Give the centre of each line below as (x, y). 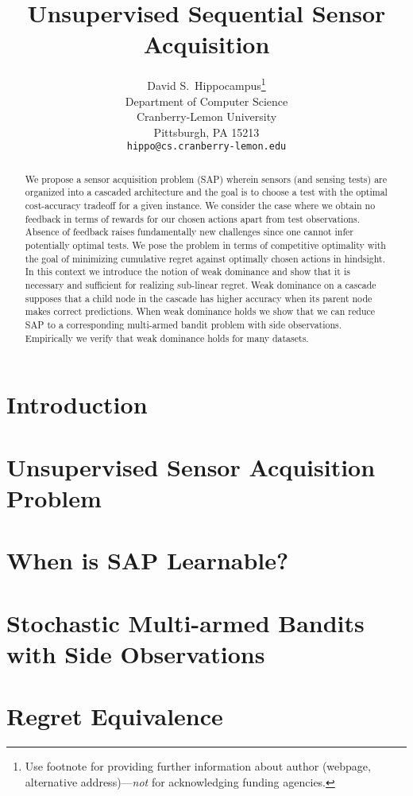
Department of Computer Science (206, 101)
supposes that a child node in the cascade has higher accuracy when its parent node (199, 298)
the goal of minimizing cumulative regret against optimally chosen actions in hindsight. (205, 258)
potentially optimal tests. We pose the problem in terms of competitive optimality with (205, 245)
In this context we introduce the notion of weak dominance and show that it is (187, 272)
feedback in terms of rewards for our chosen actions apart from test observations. (192, 218)
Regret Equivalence (115, 716)
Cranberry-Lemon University (206, 116)
